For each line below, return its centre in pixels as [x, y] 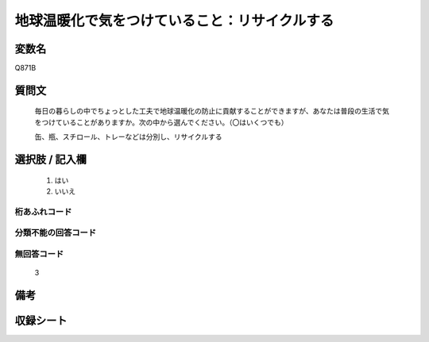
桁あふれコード [43, 212]
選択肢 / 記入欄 [51, 160]
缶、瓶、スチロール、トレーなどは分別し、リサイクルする [128, 137]
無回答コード [39, 254]
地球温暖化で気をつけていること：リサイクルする [174, 21]
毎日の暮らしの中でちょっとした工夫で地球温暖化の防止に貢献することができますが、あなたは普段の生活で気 [212, 111]
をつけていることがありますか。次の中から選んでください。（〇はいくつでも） [162, 122]
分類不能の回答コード [56, 232]
